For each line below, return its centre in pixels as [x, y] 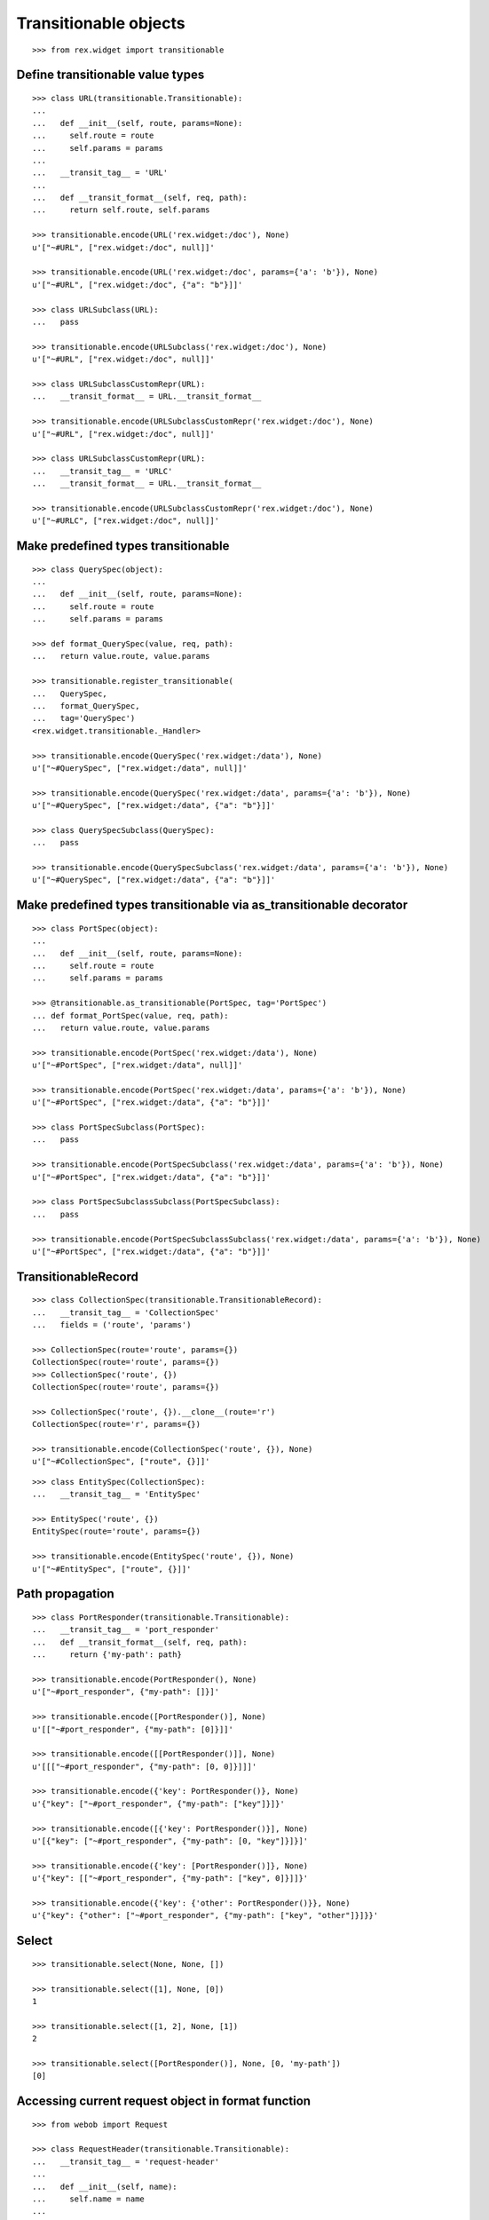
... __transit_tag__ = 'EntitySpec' [117, 1495]
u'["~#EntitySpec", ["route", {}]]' [112, 1569]
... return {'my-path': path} [107, 1655]
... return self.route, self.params [121, 210]
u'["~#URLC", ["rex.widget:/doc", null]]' [126, 521]
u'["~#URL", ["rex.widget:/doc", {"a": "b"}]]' [138, 285]
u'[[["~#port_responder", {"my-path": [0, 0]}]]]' [145, 1766]
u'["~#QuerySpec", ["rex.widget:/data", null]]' [140, 768]
